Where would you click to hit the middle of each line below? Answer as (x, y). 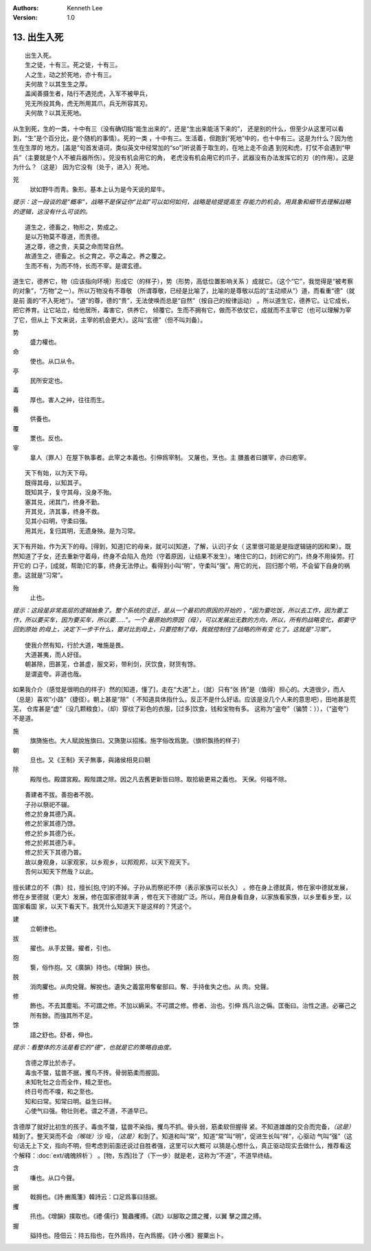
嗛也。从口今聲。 (54, 1177)
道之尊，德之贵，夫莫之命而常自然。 (76, 246)
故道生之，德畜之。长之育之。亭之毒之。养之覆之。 (97, 256)
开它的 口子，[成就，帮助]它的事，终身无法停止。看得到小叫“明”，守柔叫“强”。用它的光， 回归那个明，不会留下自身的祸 (181, 565)
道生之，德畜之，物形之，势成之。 (73, 228)
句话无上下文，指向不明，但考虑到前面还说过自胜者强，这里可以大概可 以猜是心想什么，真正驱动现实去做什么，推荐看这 (182, 1146)
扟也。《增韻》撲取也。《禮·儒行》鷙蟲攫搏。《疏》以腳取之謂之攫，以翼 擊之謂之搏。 (147, 1216)
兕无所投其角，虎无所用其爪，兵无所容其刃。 (88, 103)
